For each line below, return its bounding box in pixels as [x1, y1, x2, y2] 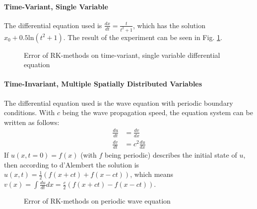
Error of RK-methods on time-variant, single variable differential [24, 49, 220, 60]
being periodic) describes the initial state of [105, 150, 237, 160]
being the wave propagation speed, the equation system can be [62, 107, 253, 118]
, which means [130, 169, 173, 179]
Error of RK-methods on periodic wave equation [24, 196, 171, 206]
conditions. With [4, 107, 55, 118]
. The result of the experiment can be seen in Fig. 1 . [63, 32, 222, 42]
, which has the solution [132, 20, 205, 30]
